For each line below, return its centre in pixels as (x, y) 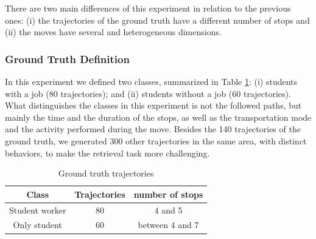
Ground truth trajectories (106, 173)
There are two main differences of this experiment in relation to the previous (148, 8)
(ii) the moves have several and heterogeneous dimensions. (113, 32)
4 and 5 (168, 210)
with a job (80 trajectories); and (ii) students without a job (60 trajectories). (148, 93)
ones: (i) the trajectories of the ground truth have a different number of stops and (157, 20)
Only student (37, 225)
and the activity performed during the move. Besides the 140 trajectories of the (153, 129)
